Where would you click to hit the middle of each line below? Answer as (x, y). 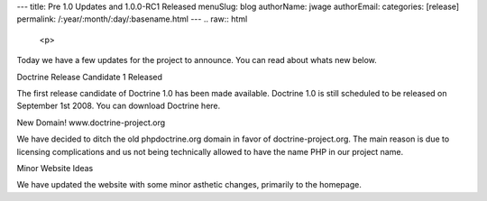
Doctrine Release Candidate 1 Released (89, 77)
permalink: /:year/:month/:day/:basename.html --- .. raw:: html (132, 19)
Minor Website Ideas (55, 168)
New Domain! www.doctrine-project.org (91, 123)
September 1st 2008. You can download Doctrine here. (119, 106)
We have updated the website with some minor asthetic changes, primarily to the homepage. (189, 185)
